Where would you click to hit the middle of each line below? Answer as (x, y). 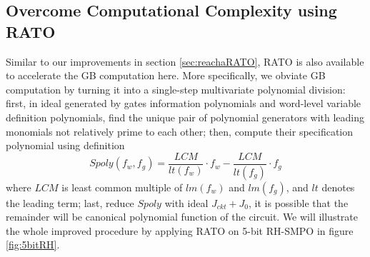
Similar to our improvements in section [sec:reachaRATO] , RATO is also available (185, 61)
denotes (338, 187)
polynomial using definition (65, 145)
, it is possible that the (299, 202)
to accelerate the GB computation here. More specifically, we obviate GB (166, 75)
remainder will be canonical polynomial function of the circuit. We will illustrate (182, 217)
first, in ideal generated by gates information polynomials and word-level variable (184, 103)
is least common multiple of (122, 187)
